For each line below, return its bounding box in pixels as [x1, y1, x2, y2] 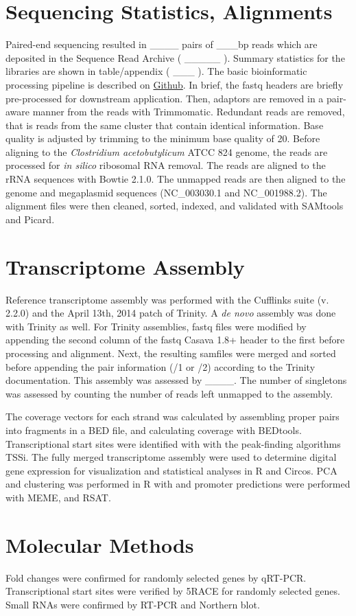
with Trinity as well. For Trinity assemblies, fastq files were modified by [5, 319, 307, 333]
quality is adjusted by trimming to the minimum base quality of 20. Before [5, 131, 320, 146]
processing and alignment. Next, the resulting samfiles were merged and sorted [5, 345, 336, 360]
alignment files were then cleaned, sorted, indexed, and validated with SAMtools [5, 198, 344, 213]
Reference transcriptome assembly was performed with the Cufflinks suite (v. [5, 292, 329, 306]
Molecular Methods [5, 530, 194, 558]
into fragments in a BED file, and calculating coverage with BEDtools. [5, 422, 302, 437]
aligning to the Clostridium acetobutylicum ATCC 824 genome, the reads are [5, 144, 328, 159]
